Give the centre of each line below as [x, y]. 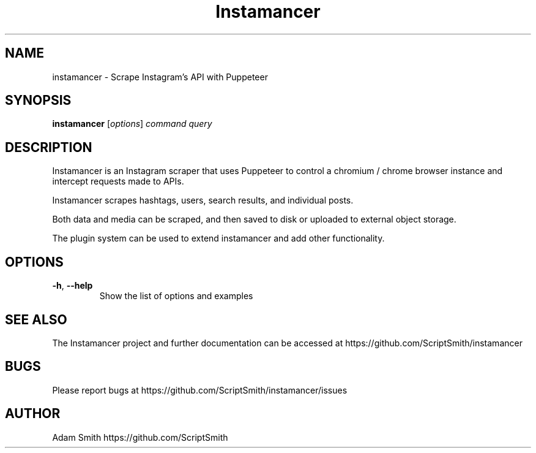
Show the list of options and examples [176, 296]
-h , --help [73, 286]
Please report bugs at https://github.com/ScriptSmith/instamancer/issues [200, 390]
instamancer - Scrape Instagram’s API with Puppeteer [160, 77]
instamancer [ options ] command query [132, 124]
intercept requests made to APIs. [118, 181]
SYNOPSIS [38, 101]
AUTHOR [33, 414]
